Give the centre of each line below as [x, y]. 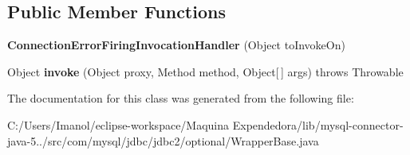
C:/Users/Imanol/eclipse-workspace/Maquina [118, 124]
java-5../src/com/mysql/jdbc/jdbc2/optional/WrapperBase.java [163, 140]
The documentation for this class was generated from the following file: [181, 98]
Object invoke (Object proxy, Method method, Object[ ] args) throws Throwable [205, 71]
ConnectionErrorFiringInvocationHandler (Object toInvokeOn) [176, 45]
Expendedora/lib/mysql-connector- [318, 124]
